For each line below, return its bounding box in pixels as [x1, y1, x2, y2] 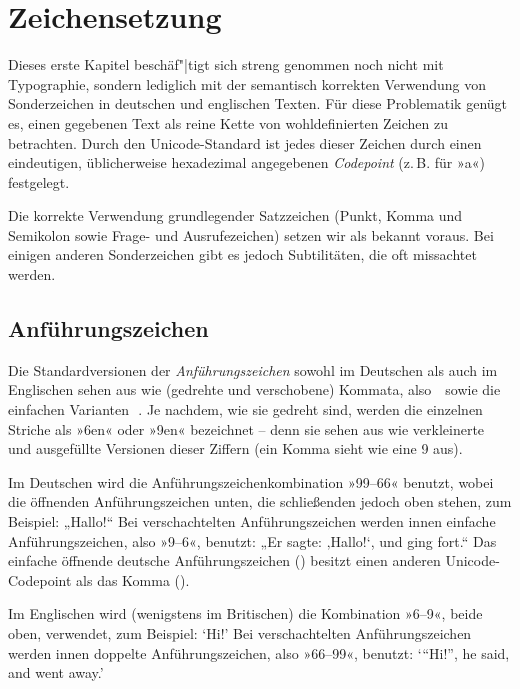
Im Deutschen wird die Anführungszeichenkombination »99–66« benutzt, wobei [8, 471, 494, 492]
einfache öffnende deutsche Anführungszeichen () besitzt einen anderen [8, 550, 441, 571]
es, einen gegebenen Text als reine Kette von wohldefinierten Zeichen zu [8, 112, 449, 133]
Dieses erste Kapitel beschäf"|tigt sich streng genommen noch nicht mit [8, 54, 444, 75]
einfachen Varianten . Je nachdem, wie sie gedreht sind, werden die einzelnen [8, 399, 483, 420]
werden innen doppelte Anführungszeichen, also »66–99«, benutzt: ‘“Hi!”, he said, [8, 642, 510, 663]
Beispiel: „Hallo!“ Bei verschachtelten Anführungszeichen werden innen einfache [8, 511, 496, 532]
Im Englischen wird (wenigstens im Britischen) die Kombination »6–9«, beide [8, 603, 483, 624]
